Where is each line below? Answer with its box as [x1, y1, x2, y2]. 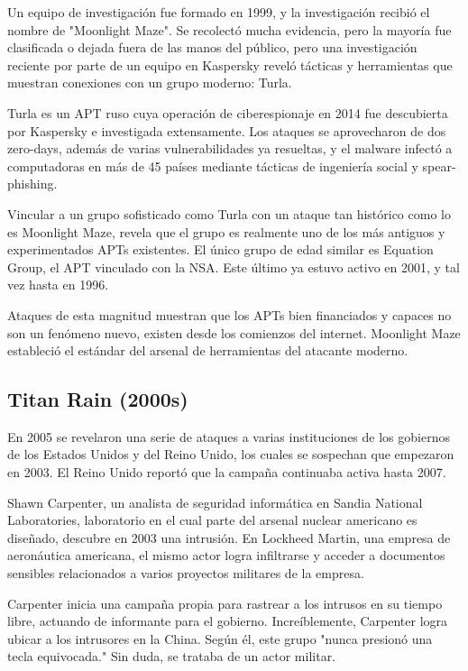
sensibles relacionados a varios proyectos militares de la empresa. [7, 564, 364, 583]
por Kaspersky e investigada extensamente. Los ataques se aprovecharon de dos [7, 121, 446, 140]
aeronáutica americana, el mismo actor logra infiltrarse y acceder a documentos [7, 546, 445, 565]
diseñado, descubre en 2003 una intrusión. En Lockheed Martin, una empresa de [7, 528, 451, 547]
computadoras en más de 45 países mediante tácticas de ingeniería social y [7, 156, 418, 175]
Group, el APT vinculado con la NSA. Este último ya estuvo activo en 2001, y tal [7, 257, 460, 276]
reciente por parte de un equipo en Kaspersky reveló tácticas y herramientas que [7, 55, 453, 74]
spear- [422, 156, 456, 175]
